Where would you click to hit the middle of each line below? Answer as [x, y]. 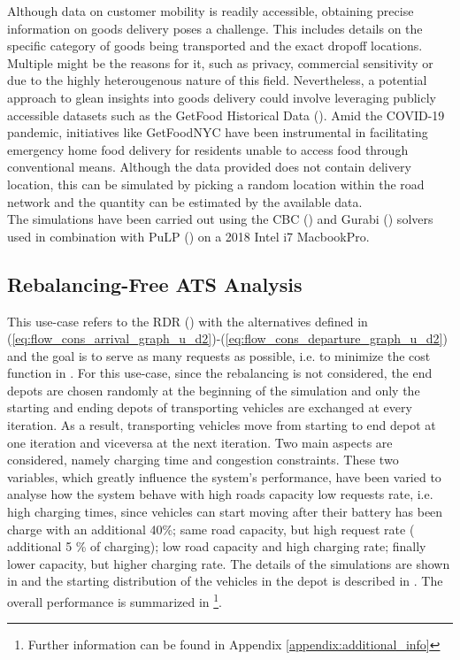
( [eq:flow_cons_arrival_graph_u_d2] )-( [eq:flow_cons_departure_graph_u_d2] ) [227, 338]
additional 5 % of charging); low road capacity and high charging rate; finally [217, 546]
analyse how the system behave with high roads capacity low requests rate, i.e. [220, 494]
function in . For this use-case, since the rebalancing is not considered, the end [220, 373]
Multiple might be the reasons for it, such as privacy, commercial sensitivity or [220, 62]
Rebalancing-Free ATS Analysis [155, 284]
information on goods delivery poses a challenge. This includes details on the [215, 28]
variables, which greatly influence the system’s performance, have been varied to [224, 476]
